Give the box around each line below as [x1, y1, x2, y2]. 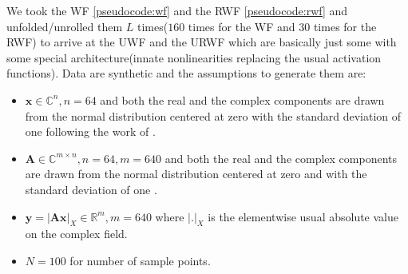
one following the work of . [25, 123, 156, 140]
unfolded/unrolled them [6, 18, 123, 34]
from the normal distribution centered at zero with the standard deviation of [25, 107, 401, 124]
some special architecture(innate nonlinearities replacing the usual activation [6, 49, 382, 66]
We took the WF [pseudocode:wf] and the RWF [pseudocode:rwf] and [6, 2, 348, 18]
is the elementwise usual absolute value [208, 208, 398, 224]
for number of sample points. [69, 252, 211, 268]
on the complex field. [25, 225, 128, 242]
